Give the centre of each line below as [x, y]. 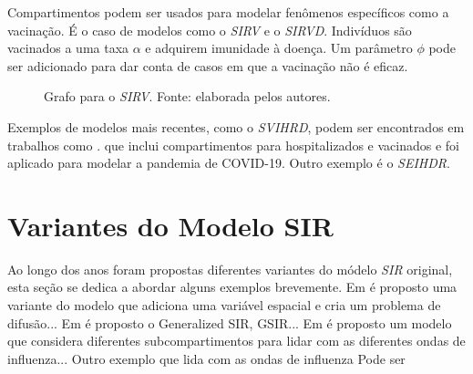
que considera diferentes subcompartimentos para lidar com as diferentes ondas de [236, 341]
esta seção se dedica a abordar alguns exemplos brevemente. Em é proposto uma [232, 287]
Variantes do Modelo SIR [170, 225]
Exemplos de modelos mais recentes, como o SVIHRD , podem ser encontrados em [236, 126]
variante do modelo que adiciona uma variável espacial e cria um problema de [224, 305]
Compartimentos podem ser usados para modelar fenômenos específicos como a [228, 12]
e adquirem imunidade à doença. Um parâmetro [279, 48]
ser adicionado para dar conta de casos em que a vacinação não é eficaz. [208, 65]
